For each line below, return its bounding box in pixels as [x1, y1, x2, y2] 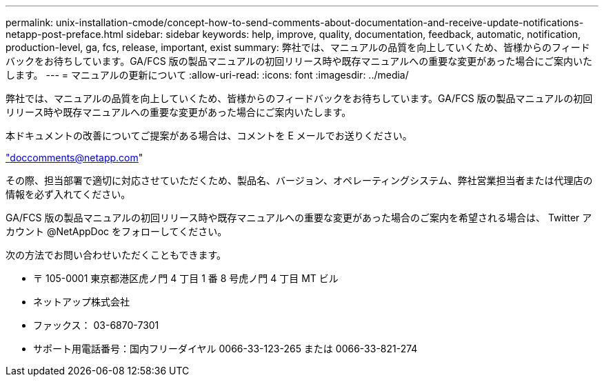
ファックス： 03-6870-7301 [33, 319, 159, 331]
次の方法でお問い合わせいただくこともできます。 [6, 249, 227, 261]
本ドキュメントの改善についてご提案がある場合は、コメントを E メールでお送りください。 [6, 130, 412, 141]
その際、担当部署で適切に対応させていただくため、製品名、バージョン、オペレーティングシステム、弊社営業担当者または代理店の [6, 174, 593, 186]
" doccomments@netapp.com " [6, 152, 143, 163]
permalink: [6, 17, 54, 28]
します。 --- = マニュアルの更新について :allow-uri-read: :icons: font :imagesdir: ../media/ [6, 69, 409, 81]
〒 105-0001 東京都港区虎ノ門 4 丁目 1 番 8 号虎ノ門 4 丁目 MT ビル [33, 272, 339, 284]
